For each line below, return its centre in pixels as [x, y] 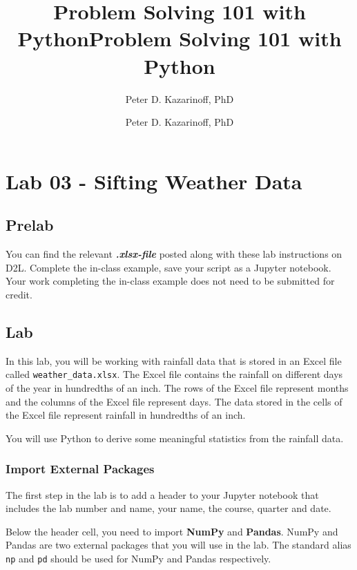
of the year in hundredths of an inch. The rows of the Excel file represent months [177, 387]
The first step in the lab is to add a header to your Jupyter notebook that [162, 494]
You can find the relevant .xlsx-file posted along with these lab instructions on [174, 254]
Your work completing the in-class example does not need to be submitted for [170, 281]
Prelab [30, 225]
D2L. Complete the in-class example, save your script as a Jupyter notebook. [168, 267]
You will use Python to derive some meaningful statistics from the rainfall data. [175, 438]
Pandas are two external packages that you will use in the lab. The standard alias [178, 545]
